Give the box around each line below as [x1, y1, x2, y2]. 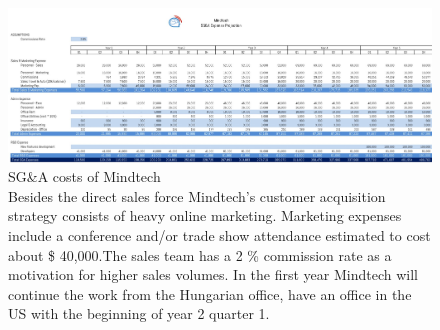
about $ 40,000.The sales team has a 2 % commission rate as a [8, 244, 392, 265]
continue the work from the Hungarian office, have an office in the [8, 283, 412, 304]
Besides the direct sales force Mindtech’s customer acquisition [8, 185, 386, 206]
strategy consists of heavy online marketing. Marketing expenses [8, 205, 402, 226]
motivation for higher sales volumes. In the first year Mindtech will [8, 264, 418, 285]
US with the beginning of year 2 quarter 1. [8, 303, 270, 324]
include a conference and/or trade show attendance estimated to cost [8, 224, 431, 245]
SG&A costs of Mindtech [8, 166, 161, 187]
